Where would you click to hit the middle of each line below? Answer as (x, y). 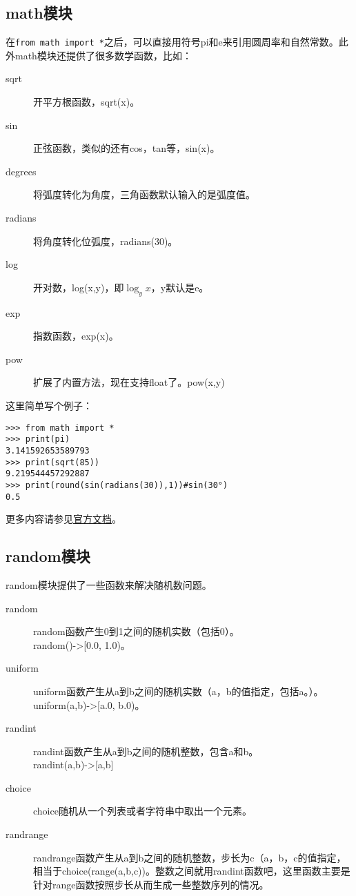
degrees (21, 171)
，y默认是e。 (180, 287)
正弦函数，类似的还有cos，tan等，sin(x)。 (127, 148)
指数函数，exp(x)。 (76, 336)
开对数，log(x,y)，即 (79, 287)
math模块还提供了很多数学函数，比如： (103, 55)
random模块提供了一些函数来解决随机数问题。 (109, 584)
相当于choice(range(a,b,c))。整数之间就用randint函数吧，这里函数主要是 (192, 871)
